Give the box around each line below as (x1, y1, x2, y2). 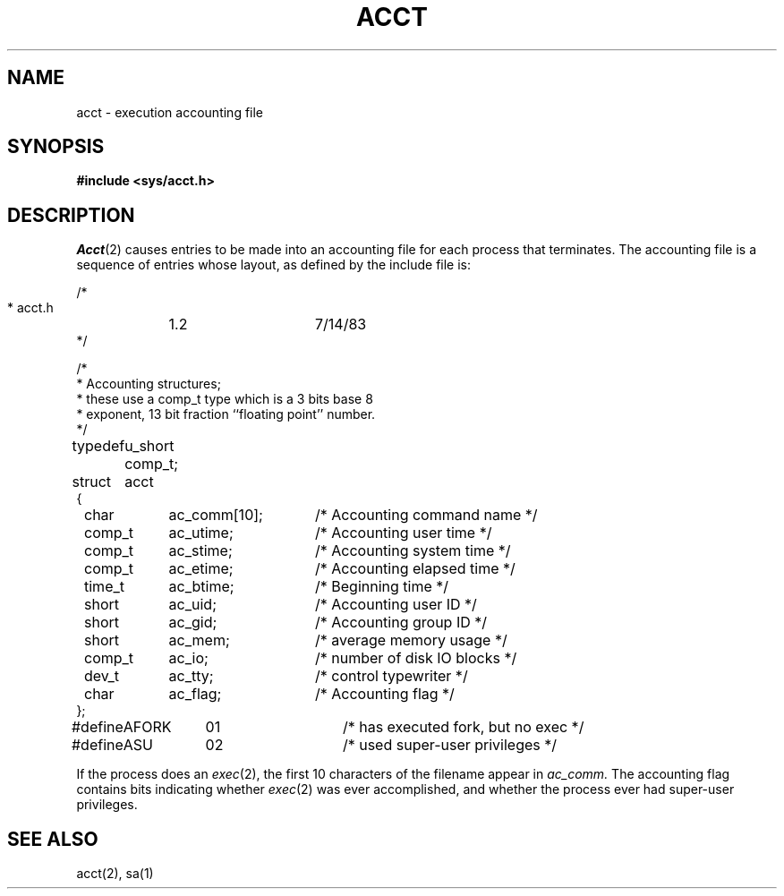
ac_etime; (168, 559, 234, 578)
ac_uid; (168, 595, 217, 614)
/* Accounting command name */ (314, 506, 538, 525)
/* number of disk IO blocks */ (314, 649, 517, 668)
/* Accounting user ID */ (314, 595, 477, 614)
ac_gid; (168, 613, 217, 632)
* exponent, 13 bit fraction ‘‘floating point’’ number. (76, 406, 376, 422)
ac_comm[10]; (168, 506, 263, 525)
